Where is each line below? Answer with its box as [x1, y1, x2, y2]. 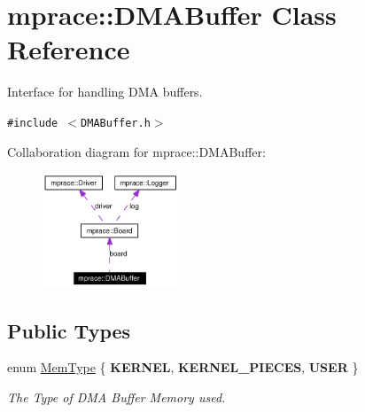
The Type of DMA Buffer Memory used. [7, 388, 226, 407]
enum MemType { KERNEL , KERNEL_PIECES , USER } [7, 358, 359, 377]
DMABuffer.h [81, 116, 151, 129]
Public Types [7, 316, 131, 344]
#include [7, 116, 58, 129]
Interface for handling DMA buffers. [7, 82, 203, 101]
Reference [7, 31, 130, 67]
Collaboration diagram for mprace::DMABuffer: [7, 142, 266, 160]
